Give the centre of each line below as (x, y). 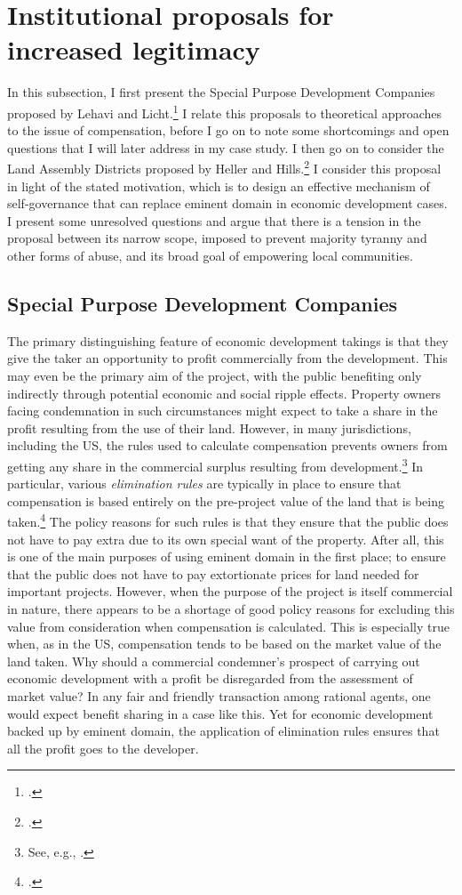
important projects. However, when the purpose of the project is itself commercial (230, 591)
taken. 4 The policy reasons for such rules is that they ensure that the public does (228, 520)
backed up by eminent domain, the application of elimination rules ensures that (223, 731)
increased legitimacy (134, 49)
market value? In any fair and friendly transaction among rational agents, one (219, 695)
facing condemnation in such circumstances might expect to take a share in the (223, 411)
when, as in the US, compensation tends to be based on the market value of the (224, 644)
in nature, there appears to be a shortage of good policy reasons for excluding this (231, 608)
